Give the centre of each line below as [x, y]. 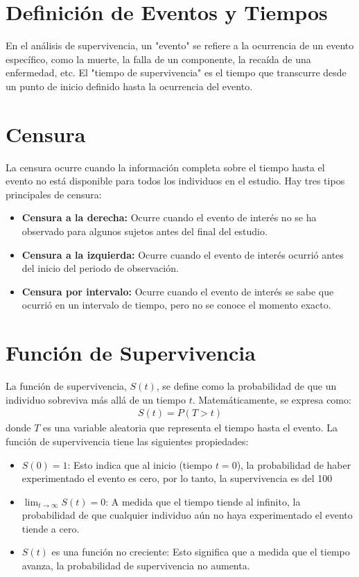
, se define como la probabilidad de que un [246, 386]
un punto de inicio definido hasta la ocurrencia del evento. [129, 86]
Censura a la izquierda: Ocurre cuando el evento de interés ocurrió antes [183, 254]
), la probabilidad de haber [294, 464]
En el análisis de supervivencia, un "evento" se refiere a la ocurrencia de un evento [180, 45]
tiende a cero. [51, 528]
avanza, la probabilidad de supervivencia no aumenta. [136, 566]
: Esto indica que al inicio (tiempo [140, 464]
